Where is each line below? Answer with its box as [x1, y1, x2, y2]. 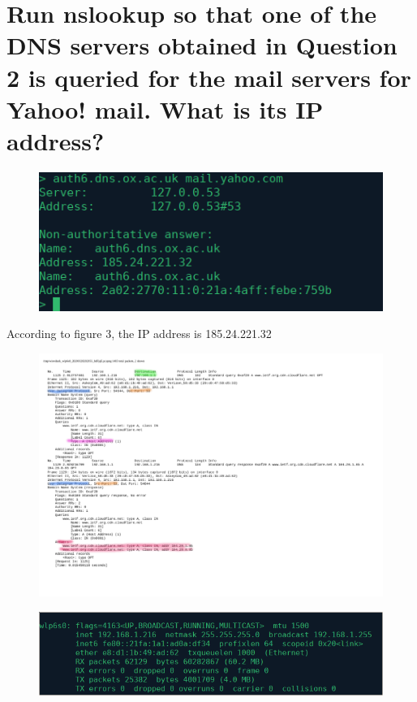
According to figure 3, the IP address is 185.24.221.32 [6, 325, 272, 342]
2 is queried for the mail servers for [6, 60, 411, 93]
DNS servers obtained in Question [6, 28, 398, 62]
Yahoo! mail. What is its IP [6, 92, 324, 125]
